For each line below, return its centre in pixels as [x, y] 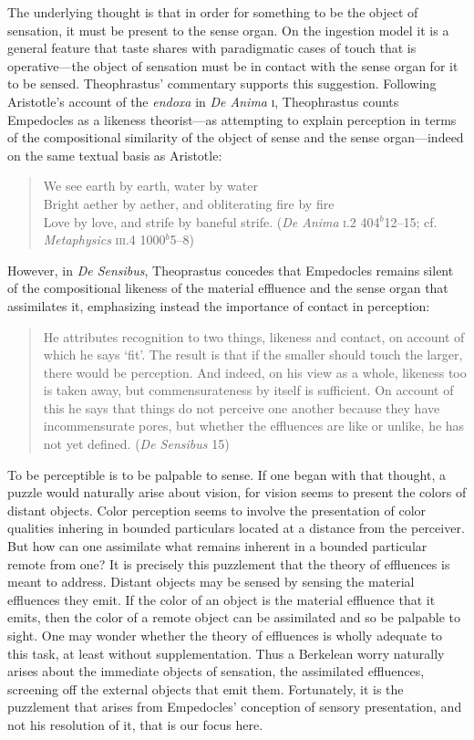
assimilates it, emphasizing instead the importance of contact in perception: [219, 305]
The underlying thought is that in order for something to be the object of [213, 12]
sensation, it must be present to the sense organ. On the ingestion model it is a [228, 30]
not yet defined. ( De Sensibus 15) [136, 444]
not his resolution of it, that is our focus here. [135, 724]
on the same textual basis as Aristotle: [115, 155]
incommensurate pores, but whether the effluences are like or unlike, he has [254, 426]
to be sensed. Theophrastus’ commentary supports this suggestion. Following [222, 83]
